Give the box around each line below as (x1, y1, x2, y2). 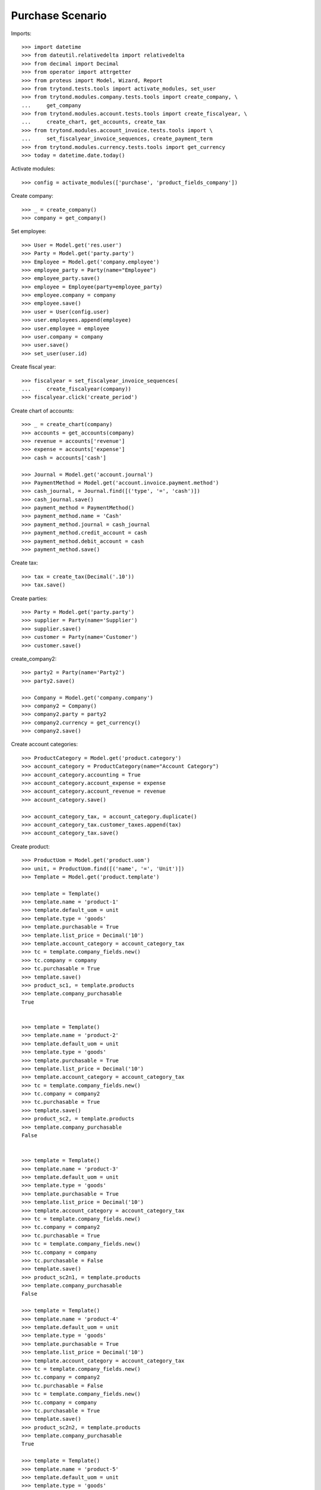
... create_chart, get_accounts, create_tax (21, 119, 166, 125)
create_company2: (11, 655, 56, 662)
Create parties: (11, 595, 48, 602)
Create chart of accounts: (11, 407, 74, 414)
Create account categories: (11, 741, 78, 748)
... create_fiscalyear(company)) (21, 386, 132, 392)
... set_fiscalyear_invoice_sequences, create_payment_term (21, 135, 213, 142)
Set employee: (11, 228, 47, 235)
